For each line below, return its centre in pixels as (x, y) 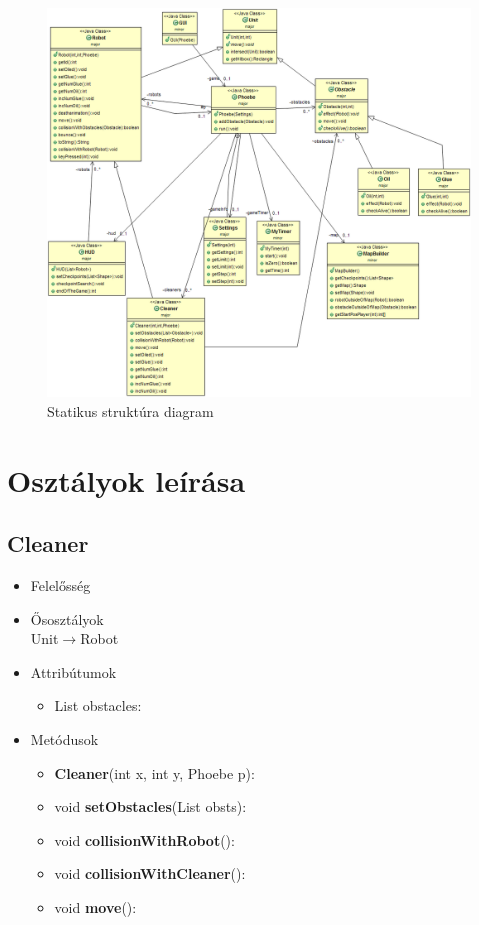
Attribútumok (73, 671)
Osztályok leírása (126, 479)
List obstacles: (98, 705)
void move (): (95, 906)
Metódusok (64, 738)
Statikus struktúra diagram (130, 410)
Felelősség (60, 584)
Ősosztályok (67, 618)
